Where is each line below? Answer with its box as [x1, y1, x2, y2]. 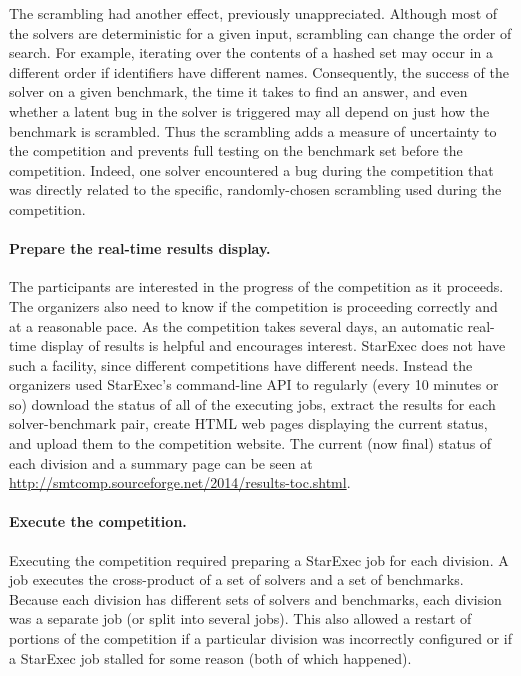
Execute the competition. [9, 511, 187, 532]
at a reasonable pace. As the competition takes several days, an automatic [9, 315, 463, 336]
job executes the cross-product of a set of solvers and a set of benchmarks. [9, 569, 464, 590]
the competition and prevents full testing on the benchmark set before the [9, 140, 463, 161]
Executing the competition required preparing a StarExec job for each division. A [9, 549, 509, 570]
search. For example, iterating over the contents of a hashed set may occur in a [9, 42, 494, 63]
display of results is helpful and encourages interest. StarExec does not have [40, 335, 506, 356]
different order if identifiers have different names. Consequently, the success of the [9, 61, 509, 82]
